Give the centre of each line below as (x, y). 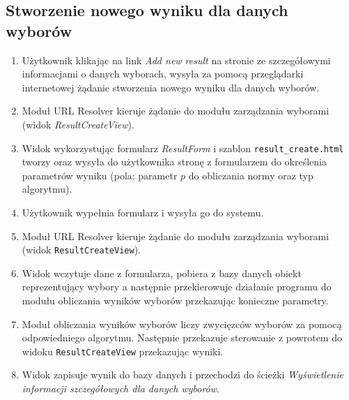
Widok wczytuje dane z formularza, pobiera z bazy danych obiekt (162, 273)
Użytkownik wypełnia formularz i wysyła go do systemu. (143, 212)
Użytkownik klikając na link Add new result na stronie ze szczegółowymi (176, 60)
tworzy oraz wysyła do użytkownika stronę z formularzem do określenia (174, 162)
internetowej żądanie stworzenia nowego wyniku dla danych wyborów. (171, 87)
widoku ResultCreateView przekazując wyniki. (123, 351)
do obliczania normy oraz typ (251, 175)
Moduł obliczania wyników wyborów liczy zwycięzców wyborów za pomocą (182, 324)
